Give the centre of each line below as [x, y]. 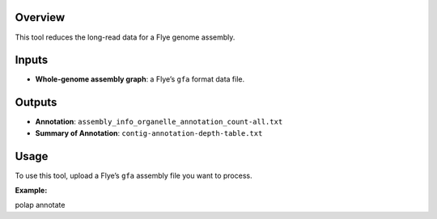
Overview [40, 17]
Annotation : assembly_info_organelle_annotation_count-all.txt [159, 122]
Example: [31, 191]
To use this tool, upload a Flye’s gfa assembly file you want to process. [134, 175]
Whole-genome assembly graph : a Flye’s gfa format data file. [140, 79]
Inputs [32, 60]
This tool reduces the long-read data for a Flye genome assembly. [125, 37]
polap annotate [40, 205]
